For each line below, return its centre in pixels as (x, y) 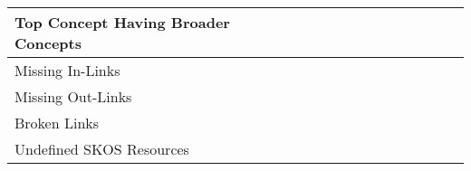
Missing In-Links (67, 70)
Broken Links (57, 123)
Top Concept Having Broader (122, 22)
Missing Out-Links (73, 96)
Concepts (48, 43)
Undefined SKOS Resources (102, 149)
